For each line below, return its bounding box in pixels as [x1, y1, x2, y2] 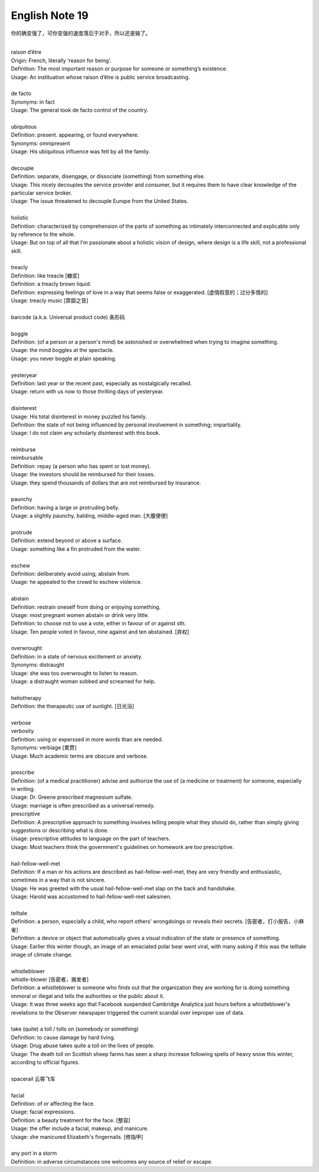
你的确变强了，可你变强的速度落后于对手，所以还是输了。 [11, 30, 151, 37]
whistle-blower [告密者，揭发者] [11, 976, 89, 983]
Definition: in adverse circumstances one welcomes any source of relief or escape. [11, 1158, 213, 1165]
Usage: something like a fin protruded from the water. [11, 545, 141, 553]
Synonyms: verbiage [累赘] [11, 744, 77, 751]
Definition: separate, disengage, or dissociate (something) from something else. [11, 173, 206, 180]
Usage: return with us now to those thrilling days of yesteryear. [11, 388, 164, 395]
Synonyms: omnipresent [11, 140, 70, 147]
